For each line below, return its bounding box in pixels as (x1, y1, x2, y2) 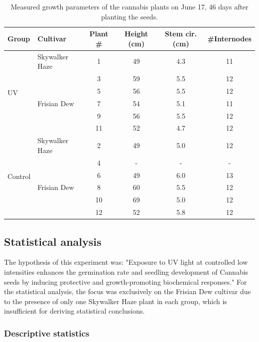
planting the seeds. (101, 11, 158, 21)
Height (125, 28, 148, 39)
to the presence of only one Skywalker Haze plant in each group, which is (4, 296, 227, 306)
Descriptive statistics (4, 327, 90, 339)
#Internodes (207, 33, 252, 43)
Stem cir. (165, 28, 197, 39)
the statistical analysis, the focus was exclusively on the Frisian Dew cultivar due (4, 286, 251, 297)
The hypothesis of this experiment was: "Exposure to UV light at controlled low (4, 257, 248, 267)
